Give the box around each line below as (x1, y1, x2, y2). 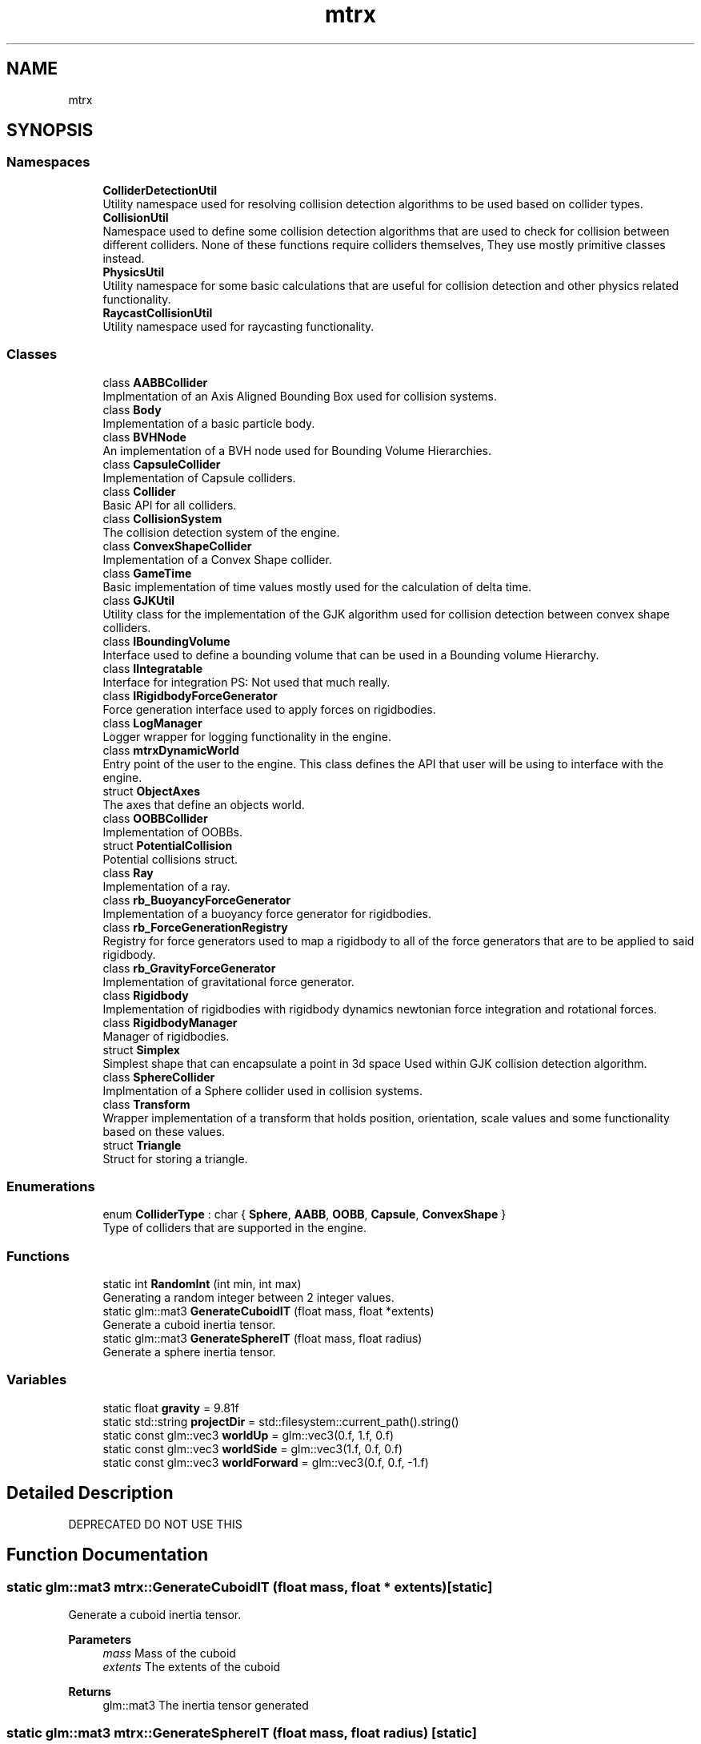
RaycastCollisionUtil (102, 305, 213, 320)
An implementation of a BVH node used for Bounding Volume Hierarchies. (102, 443, 491, 457)
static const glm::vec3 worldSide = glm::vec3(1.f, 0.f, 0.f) (102, 1441, 403, 1456)
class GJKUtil (102, 593, 175, 607)
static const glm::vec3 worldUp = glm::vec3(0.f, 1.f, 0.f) (102, 1428, 395, 1442)
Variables (6, 1371, 67, 1388)
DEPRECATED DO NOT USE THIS (68, 1516, 242, 1531)
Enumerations (6, 1178, 95, 1194)
